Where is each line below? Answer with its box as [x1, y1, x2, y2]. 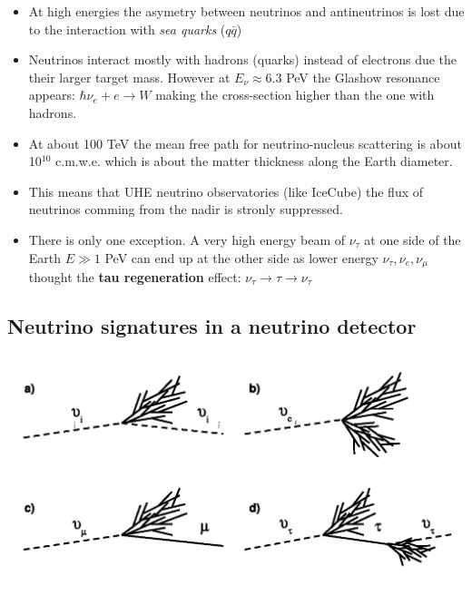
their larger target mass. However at [28, 67, 231, 86]
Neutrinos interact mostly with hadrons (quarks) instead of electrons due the [28, 50, 457, 69]
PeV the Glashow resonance [286, 67, 440, 86]
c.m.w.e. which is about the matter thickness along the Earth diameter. [55, 151, 453, 171]
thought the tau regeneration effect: [28, 267, 241, 286]
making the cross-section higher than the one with [155, 85, 435, 104]
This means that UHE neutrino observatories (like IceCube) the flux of [28, 181, 424, 200]
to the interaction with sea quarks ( [28, 19, 226, 38]
